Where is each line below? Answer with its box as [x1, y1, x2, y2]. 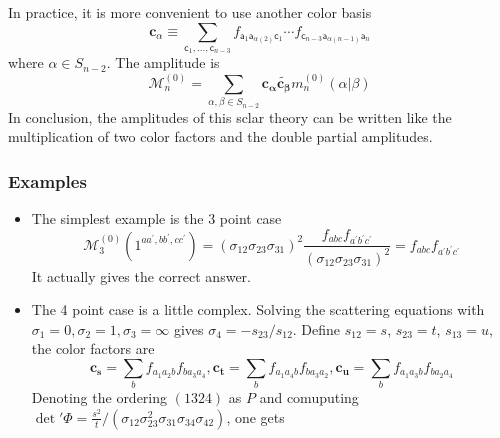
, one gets [226, 406, 285, 427]
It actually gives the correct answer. [31, 265, 251, 286]
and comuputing [259, 387, 359, 408]
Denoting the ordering [31, 387, 168, 408]
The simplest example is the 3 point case [31, 207, 282, 228]
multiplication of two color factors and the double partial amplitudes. [8, 126, 433, 147]
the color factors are [31, 338, 155, 359]
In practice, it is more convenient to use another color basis [8, 2, 372, 22]
